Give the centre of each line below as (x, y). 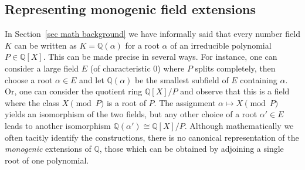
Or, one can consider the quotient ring (74, 91)
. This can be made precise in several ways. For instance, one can (160, 57)
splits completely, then (235, 68)
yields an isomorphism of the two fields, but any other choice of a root (131, 114)
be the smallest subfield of (182, 79)
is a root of (126, 102)
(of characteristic (120, 68)
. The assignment (185, 102)
